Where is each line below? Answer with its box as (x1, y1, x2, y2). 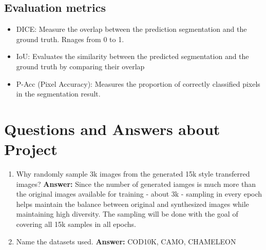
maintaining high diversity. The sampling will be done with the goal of (16, 208, 238, 219)
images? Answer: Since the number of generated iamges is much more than (16, 178, 256, 189)
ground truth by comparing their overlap (16, 61, 145, 71)
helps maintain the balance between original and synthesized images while (16, 198, 249, 209)
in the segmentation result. (16, 88, 101, 99)
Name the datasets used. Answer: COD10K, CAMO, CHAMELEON (16, 236, 236, 246)
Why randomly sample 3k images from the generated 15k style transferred (16, 168, 250, 179)
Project (4, 139, 58, 160)
